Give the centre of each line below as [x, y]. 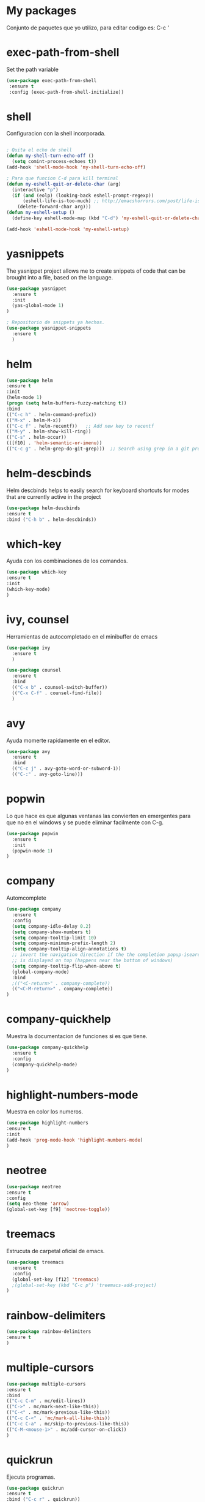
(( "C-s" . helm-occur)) [37, 438]
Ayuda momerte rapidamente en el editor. [59, 740]
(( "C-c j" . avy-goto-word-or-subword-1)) [67, 769]
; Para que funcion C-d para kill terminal [63, 178]
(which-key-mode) [28, 590]
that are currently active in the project [54, 496]
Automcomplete [27, 898]
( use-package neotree [34, 1186]
